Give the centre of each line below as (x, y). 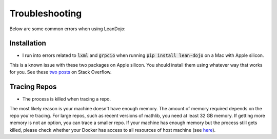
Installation (28, 43)
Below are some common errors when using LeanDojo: (67, 29)
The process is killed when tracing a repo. (67, 99)
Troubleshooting (46, 13)
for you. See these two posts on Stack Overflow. (61, 72)
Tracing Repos (33, 87)
